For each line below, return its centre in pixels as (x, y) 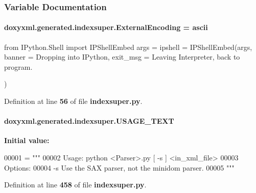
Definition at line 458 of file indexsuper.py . (75, 185)
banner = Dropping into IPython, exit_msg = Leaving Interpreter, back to (122, 57)
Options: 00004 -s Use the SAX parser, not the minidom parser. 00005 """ (119, 167)
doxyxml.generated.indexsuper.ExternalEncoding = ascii (106, 27)
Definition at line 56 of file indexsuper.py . (73, 101)
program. (18, 66)
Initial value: (27, 140)
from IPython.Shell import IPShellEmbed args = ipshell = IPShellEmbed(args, (128, 47)
